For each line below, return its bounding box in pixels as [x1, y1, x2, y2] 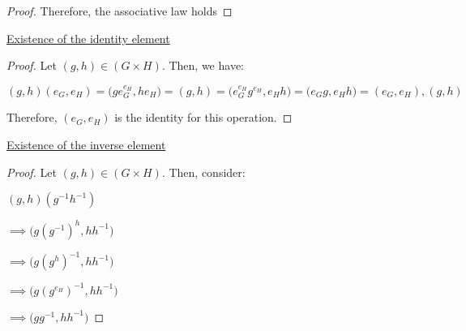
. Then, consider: [161, 163, 246, 180]
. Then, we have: [161, 57, 244, 74]
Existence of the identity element [6, 29, 170, 46]
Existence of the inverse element [6, 136, 166, 153]
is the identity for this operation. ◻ [114, 109, 293, 126]
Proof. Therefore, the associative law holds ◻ [6, 2, 233, 19]
